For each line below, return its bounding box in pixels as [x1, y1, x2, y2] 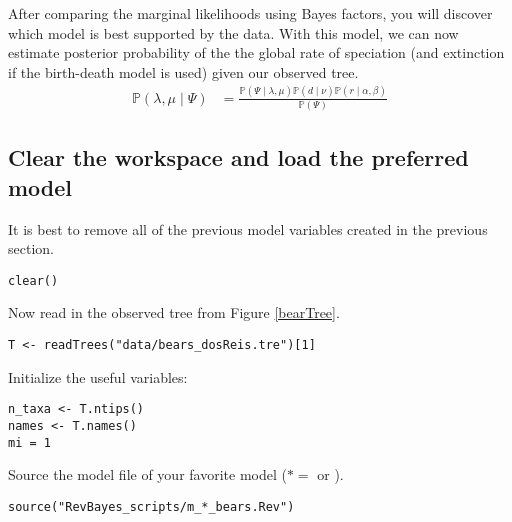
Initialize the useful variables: [8, 366, 188, 387]
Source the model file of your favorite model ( [8, 464, 287, 485]
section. [8, 238, 54, 259]
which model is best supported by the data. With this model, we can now [8, 22, 459, 43]
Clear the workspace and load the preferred [8, 142, 469, 173]
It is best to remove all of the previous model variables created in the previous [8, 218, 488, 239]
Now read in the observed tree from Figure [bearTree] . [8, 302, 340, 323]
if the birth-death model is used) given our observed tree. [8, 61, 359, 82]
